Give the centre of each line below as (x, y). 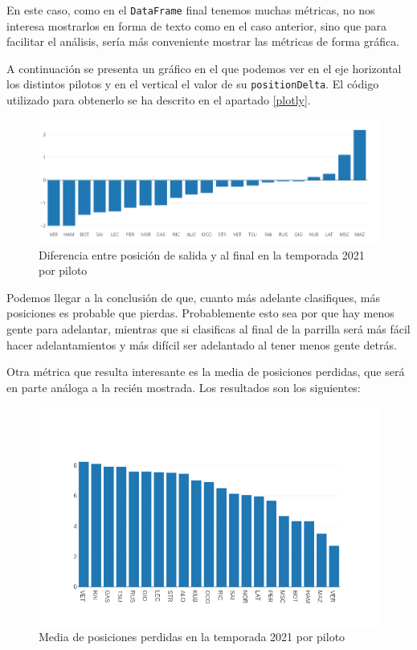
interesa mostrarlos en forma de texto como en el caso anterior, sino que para (197, 25)
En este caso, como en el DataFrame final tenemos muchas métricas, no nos (191, 10)
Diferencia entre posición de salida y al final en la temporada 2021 (202, 254)
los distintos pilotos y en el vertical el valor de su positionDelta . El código (193, 84)
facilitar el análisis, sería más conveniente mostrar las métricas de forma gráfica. (203, 41)
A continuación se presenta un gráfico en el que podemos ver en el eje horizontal (204, 68)
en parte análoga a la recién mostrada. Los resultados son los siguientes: (184, 387)
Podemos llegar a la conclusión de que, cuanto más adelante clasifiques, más (193, 297)
